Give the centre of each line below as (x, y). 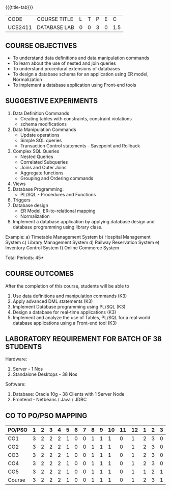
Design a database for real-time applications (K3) (64, 312)
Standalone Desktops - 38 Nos (45, 374)
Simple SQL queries (41, 140)
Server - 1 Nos (28, 369)
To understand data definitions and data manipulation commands (81, 58)
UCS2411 (20, 28)
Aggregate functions (42, 173)
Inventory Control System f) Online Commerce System (62, 248)
